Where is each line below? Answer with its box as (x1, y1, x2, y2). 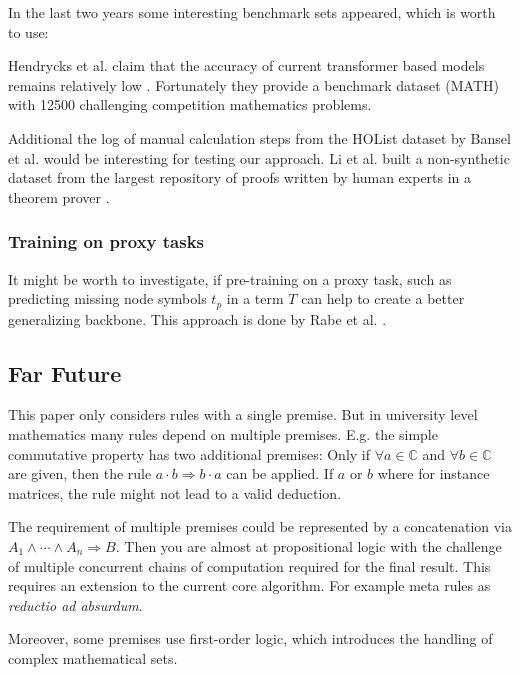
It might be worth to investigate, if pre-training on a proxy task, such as (8, 268, 452, 289)
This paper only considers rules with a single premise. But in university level (8, 404, 478, 425)
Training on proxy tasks (8, 229, 205, 254)
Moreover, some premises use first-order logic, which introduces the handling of (8, 628, 493, 649)
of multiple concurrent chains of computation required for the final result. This (8, 555, 491, 576)
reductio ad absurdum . (8, 594, 143, 615)
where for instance (377, 463, 490, 484)
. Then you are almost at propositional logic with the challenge (115, 535, 502, 556)
